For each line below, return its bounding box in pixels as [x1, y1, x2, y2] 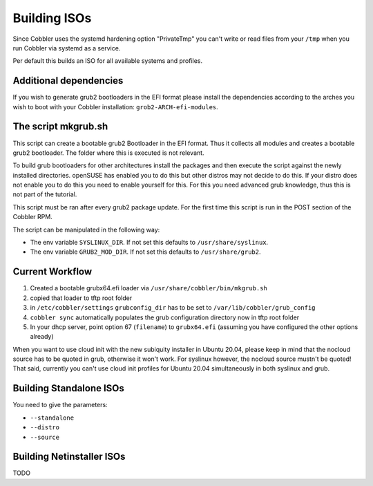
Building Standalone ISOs [12, 382, 124, 394]
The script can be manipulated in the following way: [12, 225, 160, 234]
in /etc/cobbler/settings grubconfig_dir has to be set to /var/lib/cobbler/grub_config [30, 303, 316, 312]
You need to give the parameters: [12, 401, 108, 409]
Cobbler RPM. [12, 213, 53, 221]
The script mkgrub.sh [12, 121, 108, 133]
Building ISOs [12, 10, 92, 26]
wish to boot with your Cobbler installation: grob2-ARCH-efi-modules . [12, 102, 219, 111]
